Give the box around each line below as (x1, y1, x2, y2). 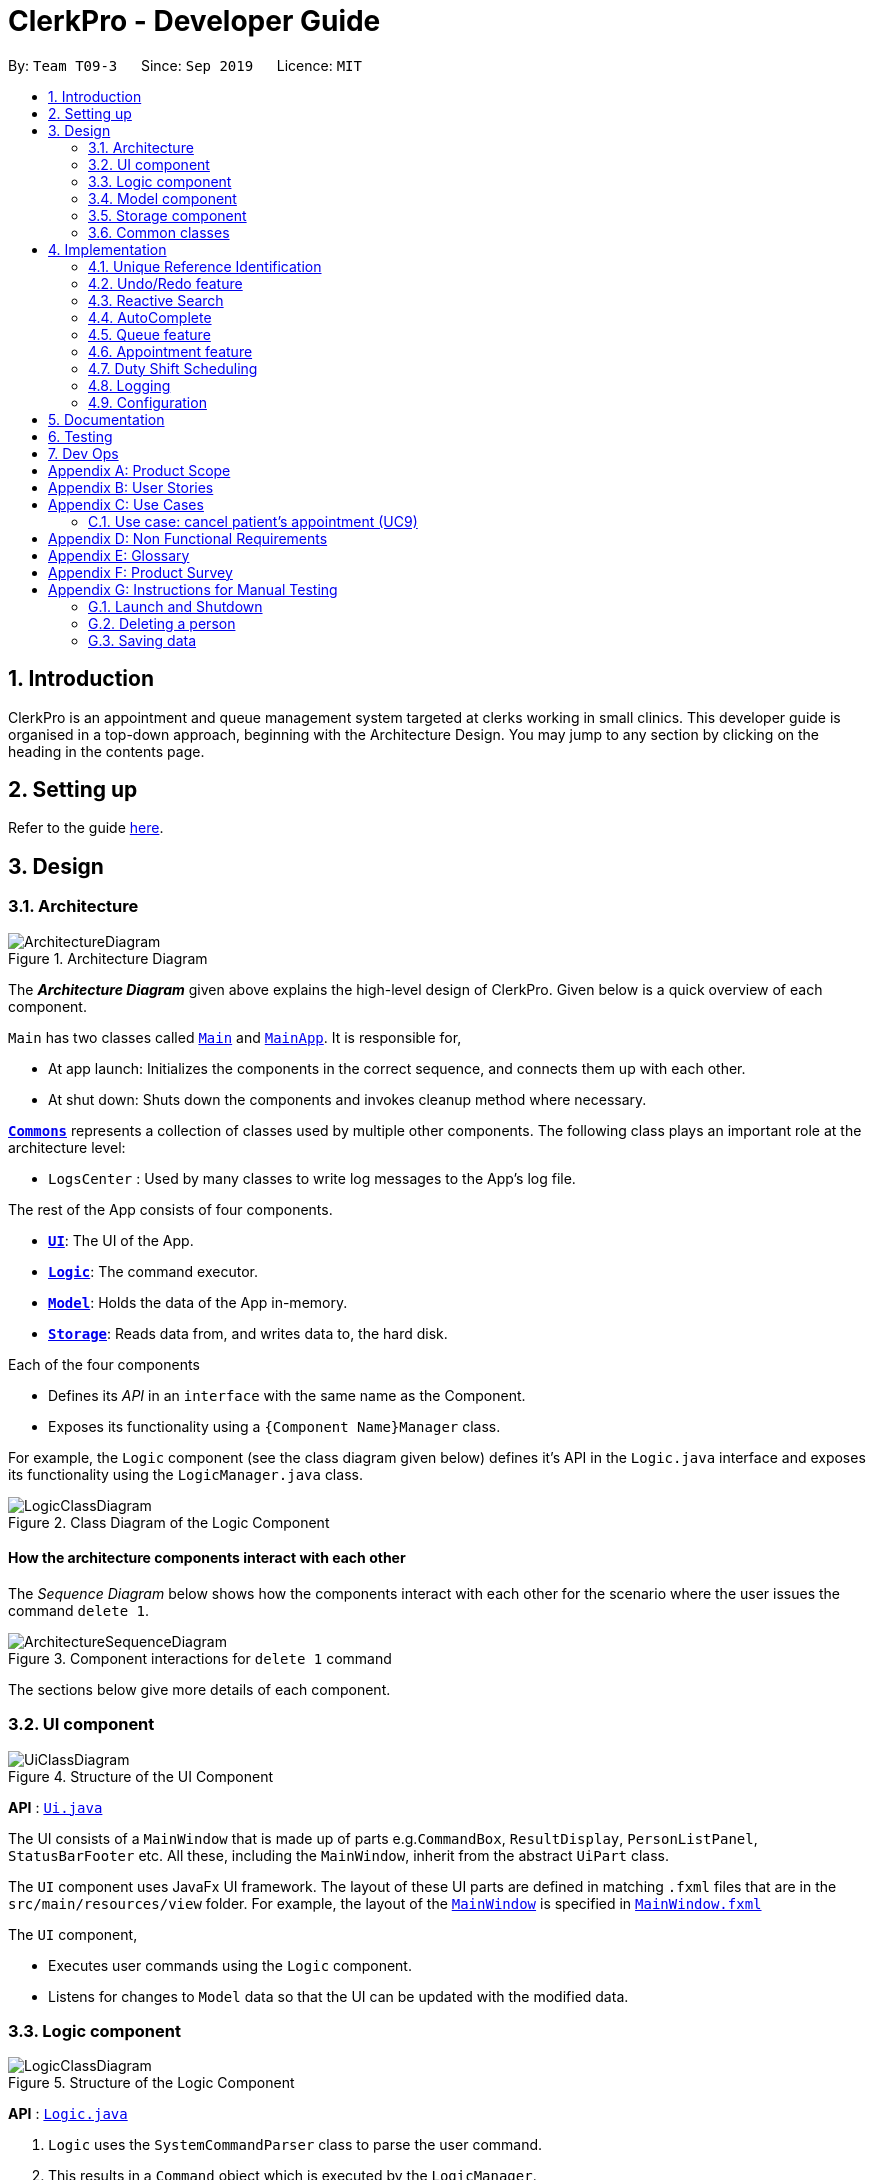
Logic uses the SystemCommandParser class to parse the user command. (48, 2136, 543, 2154)
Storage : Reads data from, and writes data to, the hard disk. (48, 1324, 448, 1342)
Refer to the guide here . (8, 819, 164, 837)
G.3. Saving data (88, 631, 197, 649)
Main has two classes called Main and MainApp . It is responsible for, (8, 1028, 462, 1046)
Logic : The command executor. (48, 1262, 258, 1280)
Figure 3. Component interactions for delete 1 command (8, 1649, 392, 1667)
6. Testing (48, 427, 113, 445)
